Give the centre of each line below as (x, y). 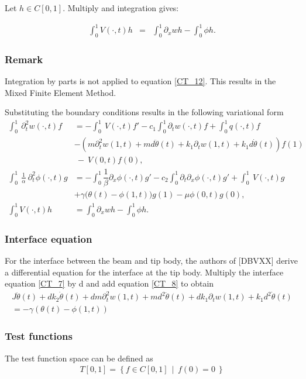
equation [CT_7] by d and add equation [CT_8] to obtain (109, 283)
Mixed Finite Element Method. (61, 92)
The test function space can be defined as (79, 358)
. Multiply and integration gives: (121, 8)
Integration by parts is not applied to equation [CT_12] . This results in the (140, 81)
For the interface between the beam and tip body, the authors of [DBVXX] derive (151, 260)
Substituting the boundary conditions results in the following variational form (144, 112)
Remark (24, 59)
